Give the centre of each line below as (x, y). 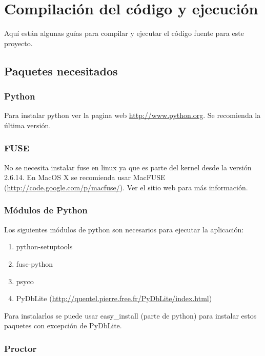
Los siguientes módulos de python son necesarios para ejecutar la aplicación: (124, 229)
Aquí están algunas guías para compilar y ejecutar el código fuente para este (124, 33)
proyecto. (18, 43)
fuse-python (35, 263)
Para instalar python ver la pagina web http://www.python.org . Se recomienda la (132, 115)
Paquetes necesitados (61, 71)
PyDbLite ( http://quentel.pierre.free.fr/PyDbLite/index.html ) (114, 298)
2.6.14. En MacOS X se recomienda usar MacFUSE (85, 177)
